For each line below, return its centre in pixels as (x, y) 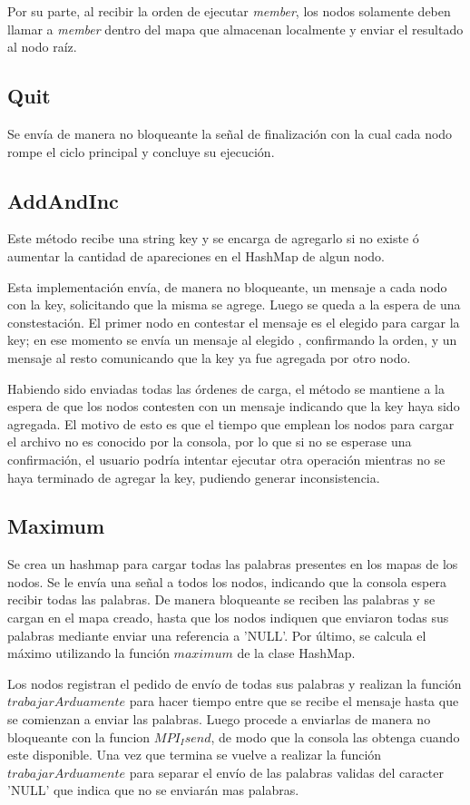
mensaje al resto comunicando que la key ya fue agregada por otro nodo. (209, 357)
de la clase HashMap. (296, 653)
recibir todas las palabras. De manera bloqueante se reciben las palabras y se (221, 599)
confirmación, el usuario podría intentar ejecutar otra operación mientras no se (226, 459)
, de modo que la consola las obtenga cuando (335, 736)
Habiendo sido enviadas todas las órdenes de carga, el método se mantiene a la (226, 388)
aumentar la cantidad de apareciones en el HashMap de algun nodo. (196, 255)
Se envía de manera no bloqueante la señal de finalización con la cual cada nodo (230, 133)
